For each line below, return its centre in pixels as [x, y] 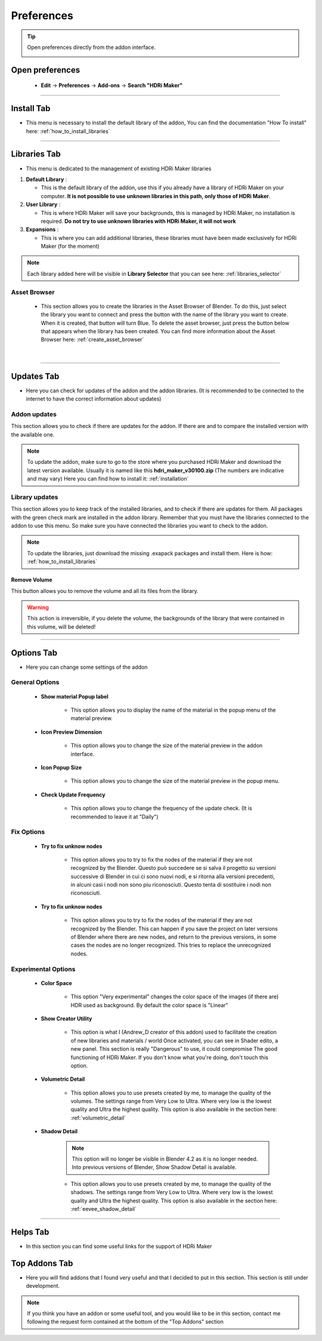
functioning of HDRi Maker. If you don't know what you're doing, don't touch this [169, 1057]
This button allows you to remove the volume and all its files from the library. [105, 590]
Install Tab [31, 108]
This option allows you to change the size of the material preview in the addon [167, 746]
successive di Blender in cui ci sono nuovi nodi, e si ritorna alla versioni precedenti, [173, 876]
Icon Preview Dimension [72, 732]
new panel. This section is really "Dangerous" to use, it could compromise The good [174, 1049]
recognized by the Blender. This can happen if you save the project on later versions [174, 928]
